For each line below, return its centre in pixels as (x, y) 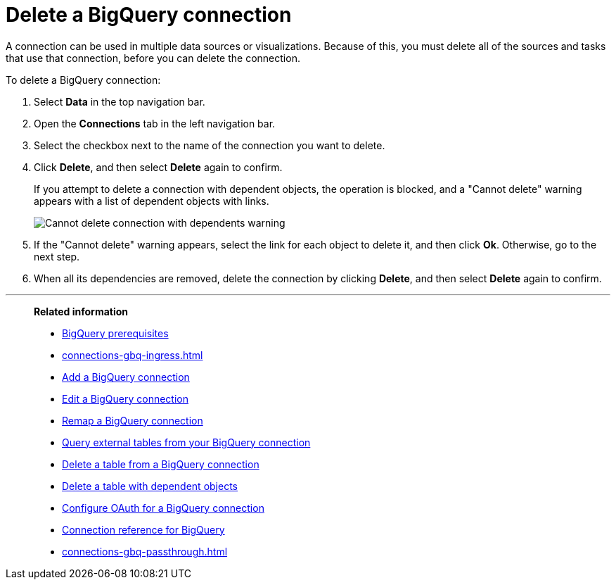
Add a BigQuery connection (126, 377)
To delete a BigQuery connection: (83, 80)
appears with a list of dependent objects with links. (152, 201)
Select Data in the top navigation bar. (120, 101)
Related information (81, 311)
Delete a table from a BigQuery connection (161, 464)
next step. (57, 256)
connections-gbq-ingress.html (133, 355)
